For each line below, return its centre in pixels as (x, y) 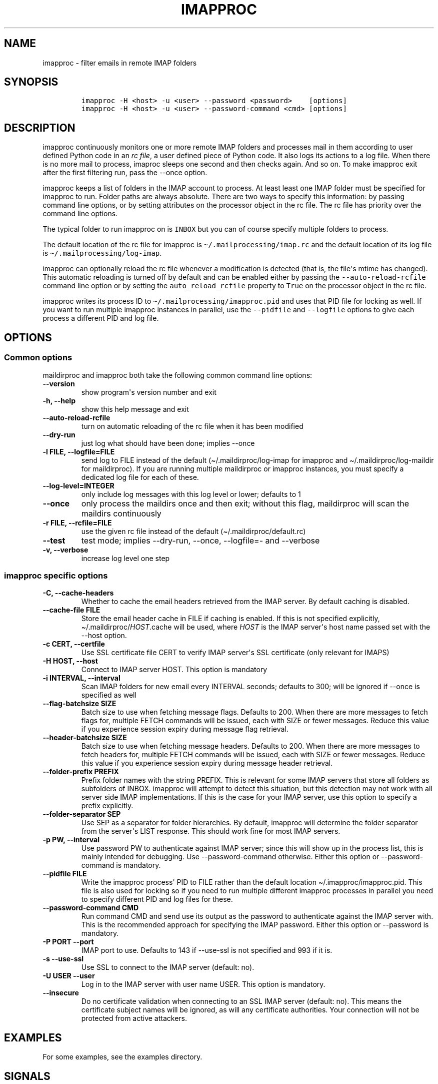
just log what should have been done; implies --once (168, 443)
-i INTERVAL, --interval (81, 678)
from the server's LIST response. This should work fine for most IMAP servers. (211, 831)
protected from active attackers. (134, 1018)
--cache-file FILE (71, 610)
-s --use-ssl (63, 959)
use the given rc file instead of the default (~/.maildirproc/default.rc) (193, 531)
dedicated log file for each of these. (140, 477)
